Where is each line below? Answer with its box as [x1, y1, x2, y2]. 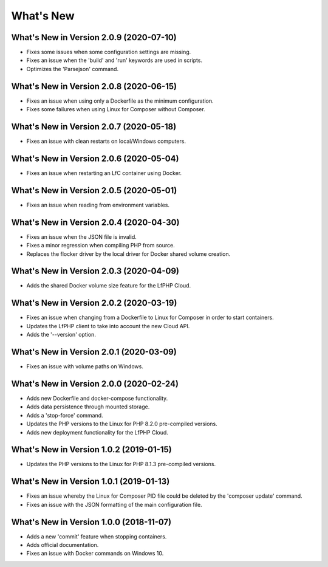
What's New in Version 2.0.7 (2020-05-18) [11, 122, 177, 132]
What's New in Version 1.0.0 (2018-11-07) [11, 517, 172, 527]
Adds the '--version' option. [26, 331, 97, 338]
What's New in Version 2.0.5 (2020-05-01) [11, 185, 177, 196]
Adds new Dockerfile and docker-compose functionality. [26, 394, 168, 402]
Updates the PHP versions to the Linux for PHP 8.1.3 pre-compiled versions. [26, 461, 216, 468]
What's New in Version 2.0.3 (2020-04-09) [11, 266, 179, 277]
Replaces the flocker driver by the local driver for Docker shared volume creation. [26, 250, 231, 258]
